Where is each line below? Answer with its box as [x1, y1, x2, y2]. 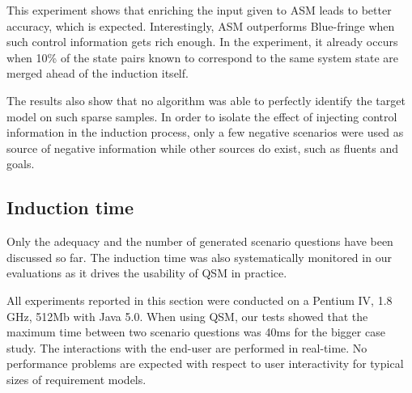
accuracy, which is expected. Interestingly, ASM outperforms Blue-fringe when [6, 17, 395, 34]
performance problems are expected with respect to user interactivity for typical [6, 355, 404, 372]
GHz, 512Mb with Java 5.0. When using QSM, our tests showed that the [6, 307, 368, 324]
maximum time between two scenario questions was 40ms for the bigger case [6, 323, 385, 340]
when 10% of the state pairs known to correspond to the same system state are [6, 49, 399, 65]
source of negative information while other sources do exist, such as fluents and [6, 139, 399, 156]
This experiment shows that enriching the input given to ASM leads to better [6, 2, 392, 18]
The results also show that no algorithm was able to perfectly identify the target [6, 91, 406, 108]
